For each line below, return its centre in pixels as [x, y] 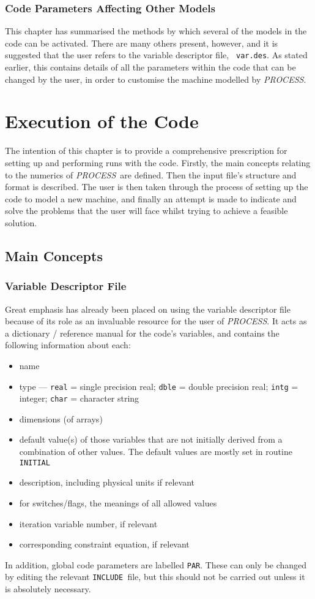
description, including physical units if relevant [107, 482]
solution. [21, 222]
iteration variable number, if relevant [88, 523]
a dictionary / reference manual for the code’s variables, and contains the [142, 333]
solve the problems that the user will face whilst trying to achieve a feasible [146, 211]
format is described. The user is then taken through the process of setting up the [157, 187]
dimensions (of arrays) [61, 418]
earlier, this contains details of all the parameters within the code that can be [150, 67]
